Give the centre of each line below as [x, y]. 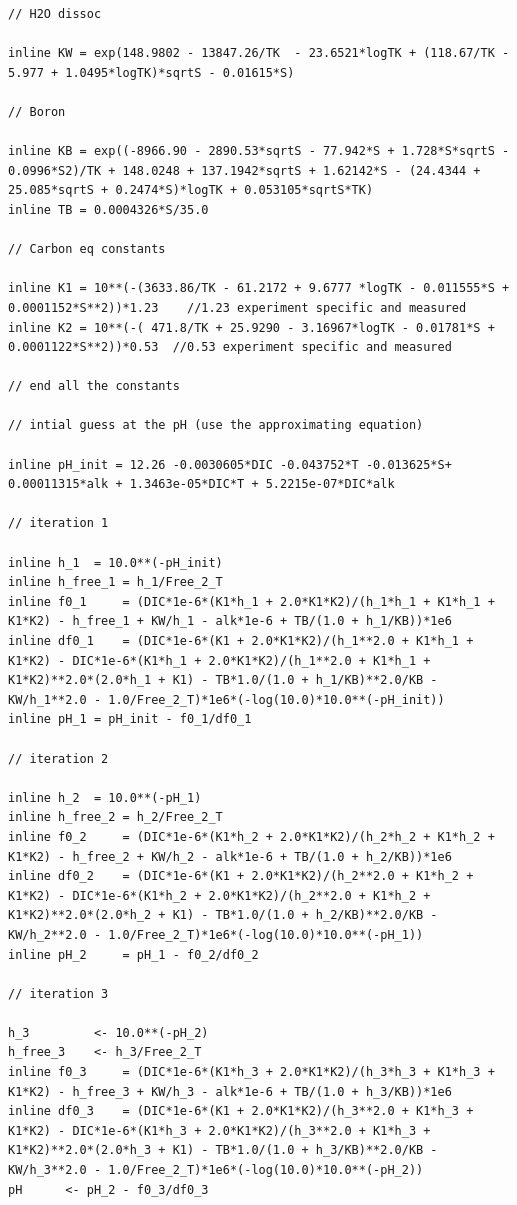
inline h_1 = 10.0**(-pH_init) [115, 562]
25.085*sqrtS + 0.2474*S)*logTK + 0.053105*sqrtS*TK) [191, 190]
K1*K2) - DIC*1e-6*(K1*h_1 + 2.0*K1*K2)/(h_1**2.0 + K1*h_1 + [219, 660]
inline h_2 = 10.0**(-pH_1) [105, 797]
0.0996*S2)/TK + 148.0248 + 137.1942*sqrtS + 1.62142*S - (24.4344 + [244, 170]
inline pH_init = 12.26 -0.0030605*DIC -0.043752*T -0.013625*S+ [230, 464]
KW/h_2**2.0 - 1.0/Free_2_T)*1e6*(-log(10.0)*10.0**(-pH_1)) [216, 934]
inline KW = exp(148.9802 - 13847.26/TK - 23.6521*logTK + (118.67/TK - [259, 53]
